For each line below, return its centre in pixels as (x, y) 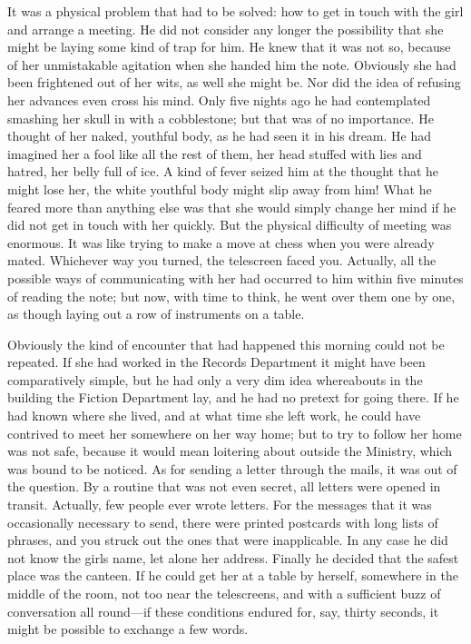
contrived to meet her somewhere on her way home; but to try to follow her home (235, 433)
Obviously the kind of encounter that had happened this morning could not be (226, 344)
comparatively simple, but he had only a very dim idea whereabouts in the (215, 379)
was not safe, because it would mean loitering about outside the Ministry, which (230, 451)
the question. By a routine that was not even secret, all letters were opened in (224, 486)
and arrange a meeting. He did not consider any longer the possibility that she (226, 29)
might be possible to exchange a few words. (128, 629)
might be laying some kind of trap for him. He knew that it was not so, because (229, 47)
